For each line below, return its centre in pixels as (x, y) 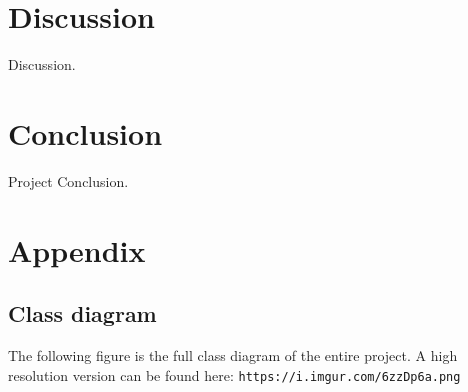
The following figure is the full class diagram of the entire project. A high (233, 355)
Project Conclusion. (68, 180)
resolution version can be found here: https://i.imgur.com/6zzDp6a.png (234, 374)
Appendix (77, 249)
